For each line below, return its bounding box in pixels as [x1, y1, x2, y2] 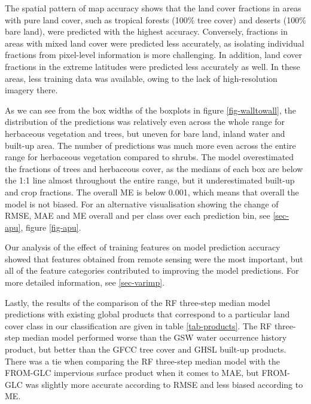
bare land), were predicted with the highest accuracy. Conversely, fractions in [5, 25, 288, 38]
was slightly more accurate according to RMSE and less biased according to [25, 378, 303, 390]
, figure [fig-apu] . [20, 221, 81, 233]
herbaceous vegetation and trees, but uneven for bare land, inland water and [5, 127, 285, 139]
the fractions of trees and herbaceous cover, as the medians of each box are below [5, 162, 303, 175]
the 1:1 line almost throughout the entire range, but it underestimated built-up [5, 174, 295, 186]
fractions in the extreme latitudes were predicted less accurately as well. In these [5, 60, 300, 72]
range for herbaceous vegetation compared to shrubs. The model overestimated [5, 151, 294, 163]
